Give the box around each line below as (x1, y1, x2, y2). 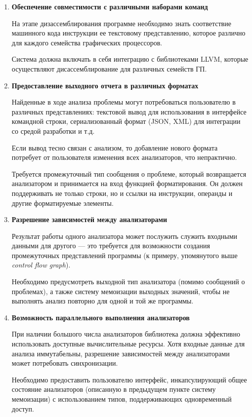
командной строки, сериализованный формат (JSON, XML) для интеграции (11, 116, 241, 126)
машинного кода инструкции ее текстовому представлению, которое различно (11, 28, 246, 38)
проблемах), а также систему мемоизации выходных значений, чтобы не (11, 286, 230, 296)
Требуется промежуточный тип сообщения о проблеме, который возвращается (11, 168, 247, 179)
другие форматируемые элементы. (11, 197, 114, 208)
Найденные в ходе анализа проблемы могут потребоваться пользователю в (11, 97, 236, 107)
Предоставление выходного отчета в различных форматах (11, 80, 199, 90)
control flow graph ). (11, 260, 71, 270)
